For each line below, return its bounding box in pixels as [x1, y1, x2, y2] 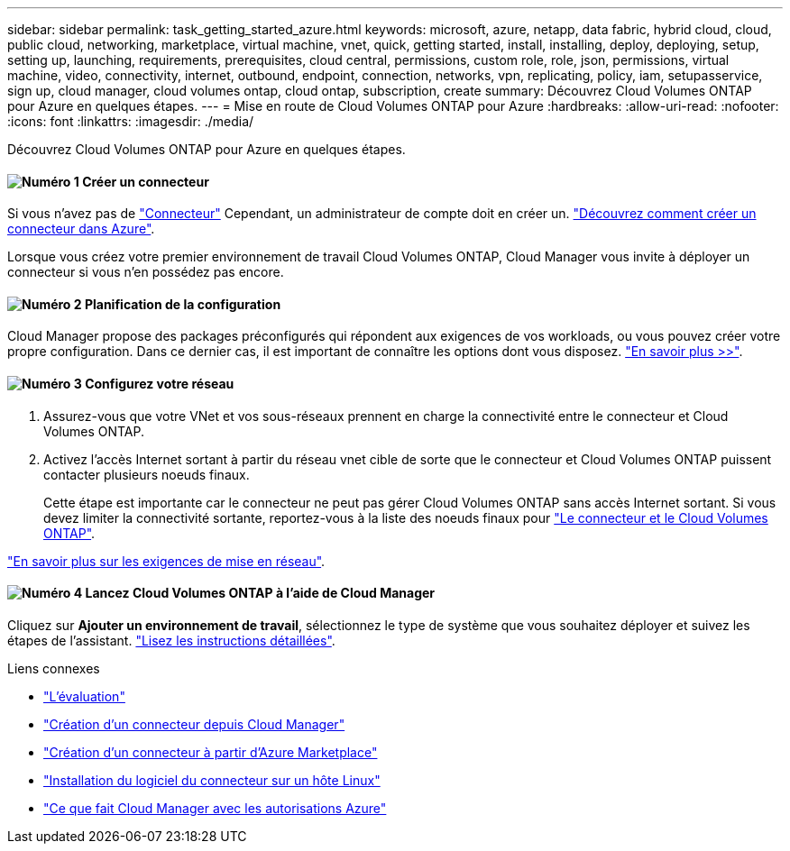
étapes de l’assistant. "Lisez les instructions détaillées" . [7, 632, 335, 648]
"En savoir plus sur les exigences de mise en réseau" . [7, 553, 326, 569]
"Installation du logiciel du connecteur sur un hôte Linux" [43, 772, 381, 788]
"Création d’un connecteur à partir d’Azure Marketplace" [43, 744, 378, 760]
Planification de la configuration [84, 296, 281, 312]
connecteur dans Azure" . [7, 221, 155, 237]
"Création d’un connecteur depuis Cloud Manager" [43, 716, 345, 732]
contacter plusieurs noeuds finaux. [43, 466, 250, 482]
